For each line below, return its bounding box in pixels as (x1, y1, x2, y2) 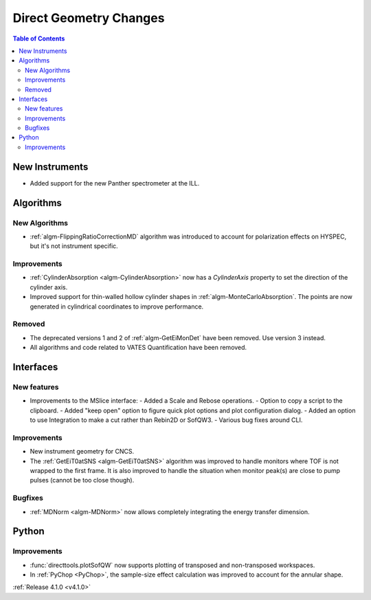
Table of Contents (12, 34, 65, 43)
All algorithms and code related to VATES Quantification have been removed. (30, 344, 247, 352)
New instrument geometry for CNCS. (30, 447, 135, 456)
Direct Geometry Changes (12, 10, 165, 25)
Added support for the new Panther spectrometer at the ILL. (30, 179, 200, 187)
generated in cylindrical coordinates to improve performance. (30, 302, 204, 311)
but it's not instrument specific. (30, 242, 118, 250)
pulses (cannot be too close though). (30, 476, 135, 485)
